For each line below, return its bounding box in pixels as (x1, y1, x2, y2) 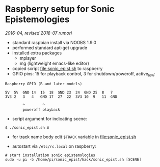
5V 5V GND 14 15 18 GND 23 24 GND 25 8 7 (5, 90, 113, 95)
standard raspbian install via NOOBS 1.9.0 (12, 39, 97, 45)
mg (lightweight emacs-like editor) (19, 60, 89, 66)
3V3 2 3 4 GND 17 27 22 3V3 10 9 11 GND (5, 94, 118, 99)
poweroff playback (23, 107, 60, 112)
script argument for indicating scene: (12, 116, 87, 121)
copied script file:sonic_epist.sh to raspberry (12, 65, 103, 72)
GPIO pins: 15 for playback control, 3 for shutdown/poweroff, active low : (12, 71, 156, 78)
